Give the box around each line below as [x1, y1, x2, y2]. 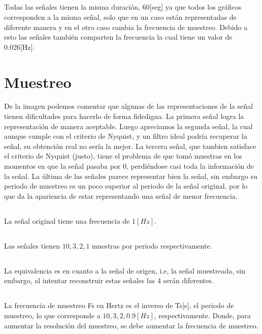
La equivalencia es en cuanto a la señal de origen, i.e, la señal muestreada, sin [4, 265, 246, 276]
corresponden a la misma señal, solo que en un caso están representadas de [4, 11, 237, 22]
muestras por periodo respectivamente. [92, 240, 212, 251]
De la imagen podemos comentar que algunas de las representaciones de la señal [4, 101, 253, 111]
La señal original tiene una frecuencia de [4, 215, 130, 226]
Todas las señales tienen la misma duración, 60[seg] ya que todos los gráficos [4, 2, 242, 12]
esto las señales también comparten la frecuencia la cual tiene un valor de [4, 32, 233, 42]
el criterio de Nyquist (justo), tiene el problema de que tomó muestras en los [4, 150, 242, 161]
